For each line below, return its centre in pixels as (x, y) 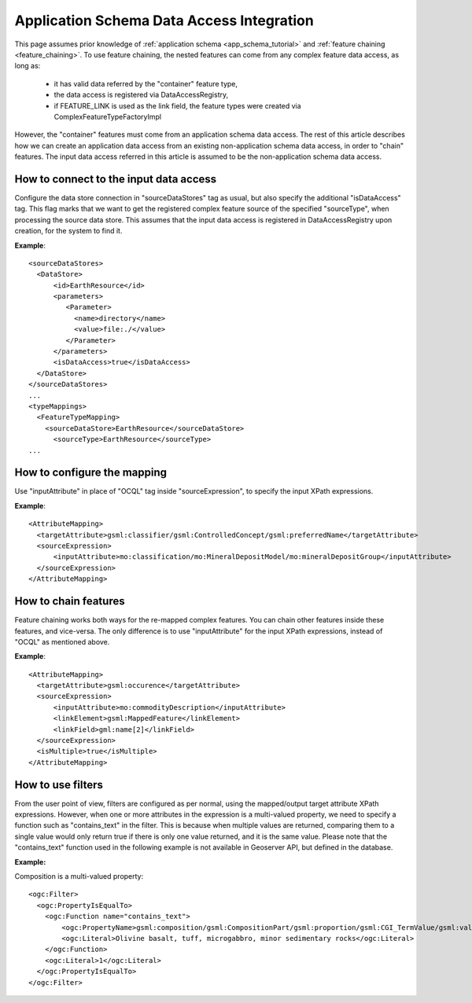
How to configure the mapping (91, 473)
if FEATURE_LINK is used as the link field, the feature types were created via (178, 105)
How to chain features (70, 601)
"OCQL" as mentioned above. (62, 641)
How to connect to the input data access (116, 179)
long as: (28, 66)
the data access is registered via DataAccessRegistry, (141, 95)
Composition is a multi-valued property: (79, 876)
